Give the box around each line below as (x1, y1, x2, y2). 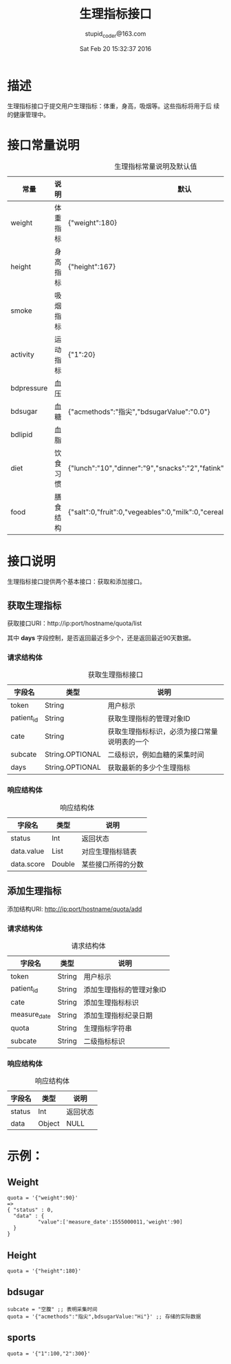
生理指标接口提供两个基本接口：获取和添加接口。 (7, 578, 146, 586)
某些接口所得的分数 (81, 859, 144, 869)
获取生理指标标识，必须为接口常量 (107, 727, 219, 737)
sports (7, 1332, 36, 1343)
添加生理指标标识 (83, 998, 139, 1007)
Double (51, 859, 76, 868)
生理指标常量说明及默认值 (114, 162, 197, 171)
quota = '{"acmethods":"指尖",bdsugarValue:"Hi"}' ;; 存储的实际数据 (7, 1313, 201, 1320)
